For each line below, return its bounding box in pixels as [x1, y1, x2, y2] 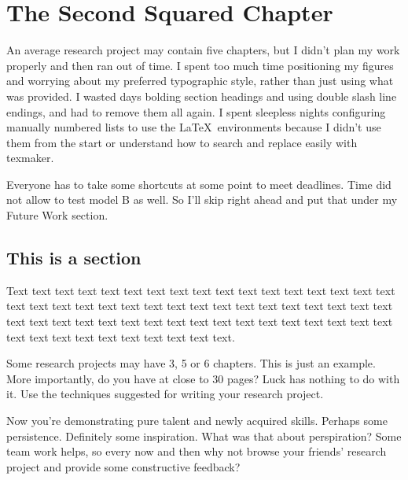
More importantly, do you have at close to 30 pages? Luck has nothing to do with [6, 370, 400, 386]
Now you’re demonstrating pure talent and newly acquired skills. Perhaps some [6, 412, 388, 429]
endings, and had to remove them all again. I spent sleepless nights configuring [6, 103, 386, 120]
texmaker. [6, 150, 54, 166]
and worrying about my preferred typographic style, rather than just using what [6, 72, 394, 89]
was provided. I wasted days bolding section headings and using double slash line [6, 87, 397, 104]
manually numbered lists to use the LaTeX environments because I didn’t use [6, 119, 381, 135]
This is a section [6, 246, 142, 270]
